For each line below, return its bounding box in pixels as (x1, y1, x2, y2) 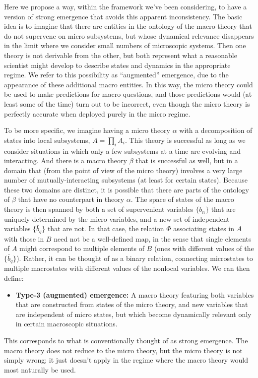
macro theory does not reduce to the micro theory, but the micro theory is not (4, 345, 243, 355)
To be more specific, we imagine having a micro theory (4, 125, 170, 135)
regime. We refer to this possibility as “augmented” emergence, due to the (4, 69, 229, 80)
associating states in (173, 223, 235, 234)
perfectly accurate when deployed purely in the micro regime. (4, 108, 191, 119)
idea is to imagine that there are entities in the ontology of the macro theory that (4, 21, 253, 31)
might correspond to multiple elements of (19, 243, 144, 253)
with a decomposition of (179, 125, 253, 135)
